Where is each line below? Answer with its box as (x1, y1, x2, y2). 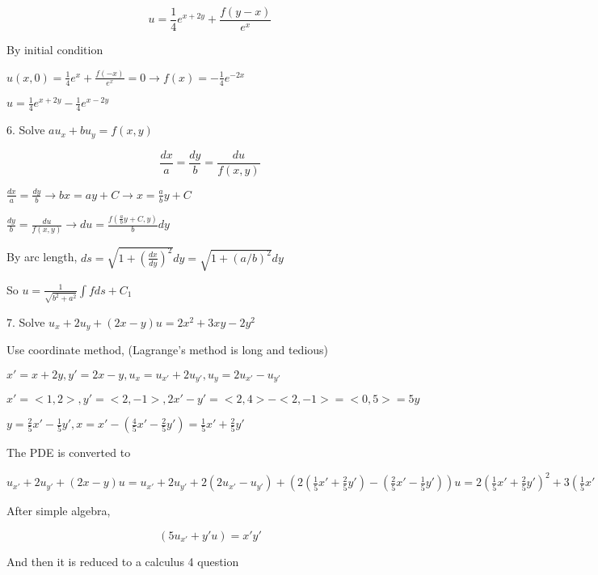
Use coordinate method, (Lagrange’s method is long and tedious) (6, 341, 329, 358)
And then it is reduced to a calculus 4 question (6, 552, 239, 569)
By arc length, (6, 248, 78, 265)
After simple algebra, (6, 502, 111, 519)
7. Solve (6, 313, 45, 330)
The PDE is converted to (6, 444, 131, 461)
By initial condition (6, 41, 103, 58)
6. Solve (6, 121, 45, 138)
